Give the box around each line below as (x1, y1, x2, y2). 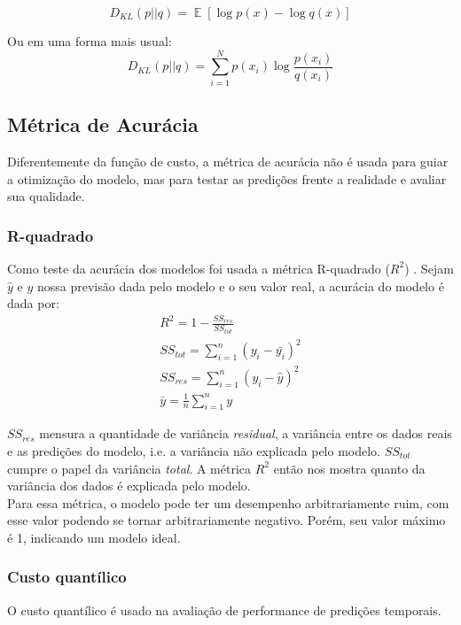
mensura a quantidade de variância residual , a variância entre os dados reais (39, 424, 452, 443)
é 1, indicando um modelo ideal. (7, 528, 181, 546)
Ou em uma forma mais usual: (7, 32, 172, 50)
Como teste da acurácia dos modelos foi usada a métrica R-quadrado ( (7, 258, 390, 277)
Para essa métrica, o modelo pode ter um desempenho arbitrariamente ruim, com (7, 493, 449, 512)
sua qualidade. (7, 187, 85, 205)
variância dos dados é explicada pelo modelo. (7, 476, 251, 495)
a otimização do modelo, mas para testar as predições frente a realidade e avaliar (7, 169, 447, 188)
